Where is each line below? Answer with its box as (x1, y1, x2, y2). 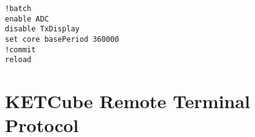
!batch (5, 4, 31, 13)
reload (5, 55, 31, 65)
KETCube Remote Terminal (5, 88, 251, 114)
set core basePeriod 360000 (5, 34, 120, 44)
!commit (5, 45, 36, 54)
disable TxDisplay (5, 25, 80, 34)
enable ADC (5, 14, 49, 23)
